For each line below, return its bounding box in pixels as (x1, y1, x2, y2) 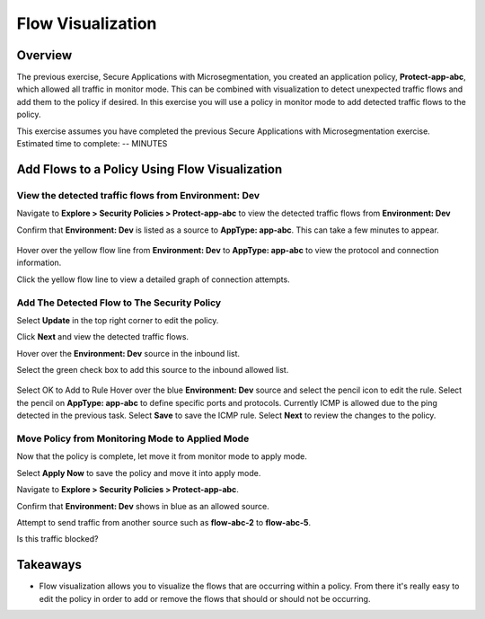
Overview (16, 48, 73, 63)
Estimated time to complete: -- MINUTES (16, 138, 168, 149)
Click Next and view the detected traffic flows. (16, 332, 189, 342)
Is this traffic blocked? (16, 534, 99, 544)
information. (16, 257, 62, 269)
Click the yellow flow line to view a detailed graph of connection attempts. (16, 274, 291, 285)
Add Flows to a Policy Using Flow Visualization (16, 162, 283, 177)
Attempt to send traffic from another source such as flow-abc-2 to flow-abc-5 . (16, 517, 312, 527)
